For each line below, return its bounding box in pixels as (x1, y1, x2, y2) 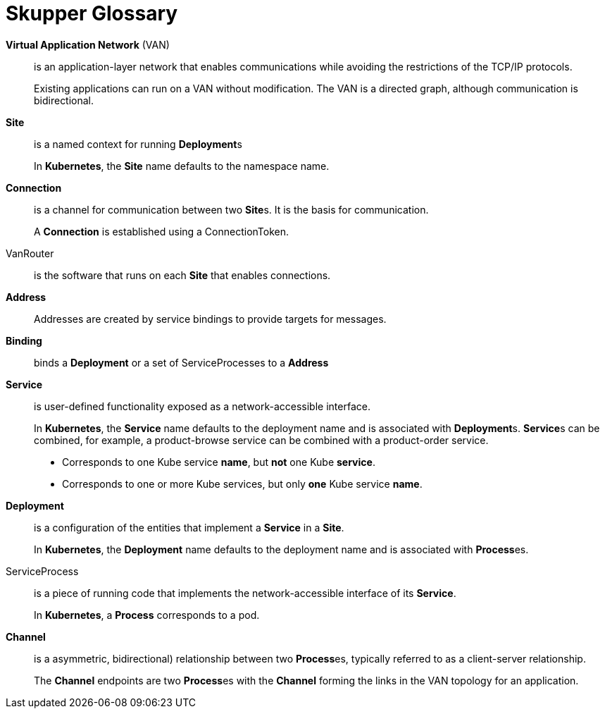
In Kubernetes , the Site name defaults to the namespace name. (34, 159, 330, 172)
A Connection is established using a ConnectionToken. (34, 225, 289, 238)
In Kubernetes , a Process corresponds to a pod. (34, 608, 260, 621)
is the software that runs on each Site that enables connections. (34, 269, 331, 281)
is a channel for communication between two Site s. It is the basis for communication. (34, 203, 429, 216)
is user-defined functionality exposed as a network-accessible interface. (34, 400, 370, 412)
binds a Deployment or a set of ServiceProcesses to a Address (34, 356, 329, 369)
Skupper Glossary (6, 1, 178, 25)
